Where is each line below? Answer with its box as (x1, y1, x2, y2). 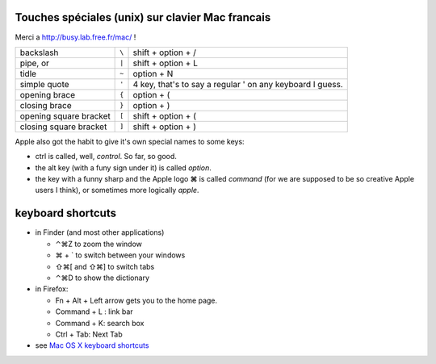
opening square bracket (19, 110, 111, 121)
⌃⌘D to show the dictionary (55, 273, 149, 282)
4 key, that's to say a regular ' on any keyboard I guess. (132, 78, 343, 90)
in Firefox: (35, 284, 69, 294)
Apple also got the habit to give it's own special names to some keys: (15, 136, 245, 146)
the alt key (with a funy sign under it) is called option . (35, 162, 212, 173)
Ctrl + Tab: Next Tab (55, 329, 123, 339)
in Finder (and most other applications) (35, 228, 165, 237)
